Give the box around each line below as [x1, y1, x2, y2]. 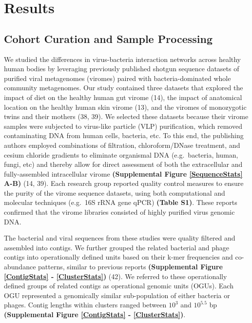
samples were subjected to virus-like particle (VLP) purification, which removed [4, 121, 242, 131]
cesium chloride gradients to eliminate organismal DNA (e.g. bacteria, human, [4, 149, 238, 160]
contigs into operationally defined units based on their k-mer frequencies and [4, 252, 233, 262]
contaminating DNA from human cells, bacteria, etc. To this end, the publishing [4, 130, 244, 141]
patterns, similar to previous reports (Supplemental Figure [38, 262, 223, 272]
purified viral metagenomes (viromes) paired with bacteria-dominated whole [4, 73, 231, 83]
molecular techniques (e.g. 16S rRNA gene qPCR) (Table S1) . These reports [4, 197, 237, 207]
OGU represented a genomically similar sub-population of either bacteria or [4, 290, 230, 300]
